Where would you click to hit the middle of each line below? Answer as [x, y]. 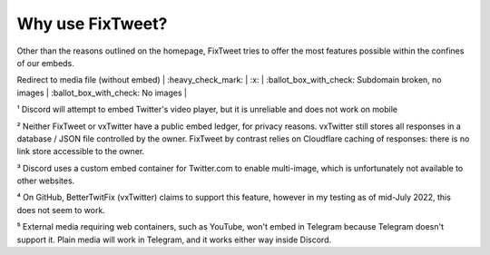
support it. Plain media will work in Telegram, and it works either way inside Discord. [174, 240]
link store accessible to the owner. [81, 152]
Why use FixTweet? [92, 24]
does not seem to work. [61, 210]
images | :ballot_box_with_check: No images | [102, 93]
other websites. [46, 181]
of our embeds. [45, 63]
